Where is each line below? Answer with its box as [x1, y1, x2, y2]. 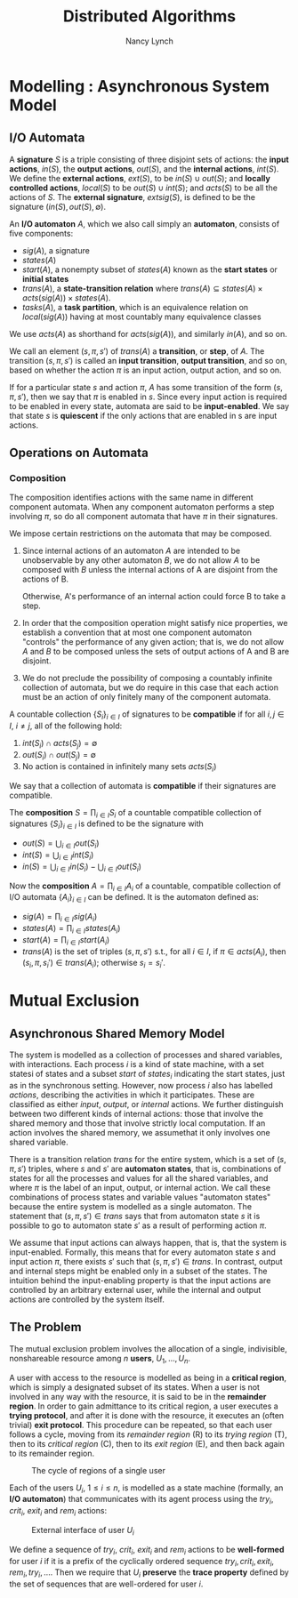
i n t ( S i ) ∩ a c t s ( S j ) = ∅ [21, 738, 98, 751]
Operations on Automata [9, 446, 149, 461]
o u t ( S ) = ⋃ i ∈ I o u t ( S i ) [21, 838, 100, 851]
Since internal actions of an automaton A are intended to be [21, 545, 241, 557]
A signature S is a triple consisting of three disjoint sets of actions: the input [9, 154, 289, 165]
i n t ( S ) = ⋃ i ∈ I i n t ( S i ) [21, 849, 94, 862]
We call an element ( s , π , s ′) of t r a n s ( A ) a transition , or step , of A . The [9, 345, 265, 357]
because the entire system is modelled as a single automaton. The [9, 1201, 252, 1211]
